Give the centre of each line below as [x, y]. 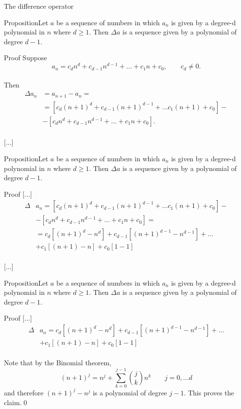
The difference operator [39, 6]
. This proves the [209, 392]
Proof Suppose [26, 58]
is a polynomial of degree [130, 392]
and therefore [24, 392]
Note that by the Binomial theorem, [58, 362]
